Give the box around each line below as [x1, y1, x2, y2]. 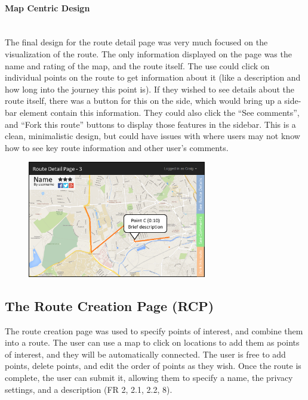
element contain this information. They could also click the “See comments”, [19, 106, 300, 118]
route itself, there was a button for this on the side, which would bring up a [5, 94, 282, 107]
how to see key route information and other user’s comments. [5, 141, 229, 153]
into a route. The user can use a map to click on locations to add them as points [5, 336, 300, 349]
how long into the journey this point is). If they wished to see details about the [5, 82, 294, 95]
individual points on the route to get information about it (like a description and [5, 71, 301, 84]
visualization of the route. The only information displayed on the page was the [5, 47, 292, 60]
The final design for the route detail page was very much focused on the [5, 36, 268, 48]
